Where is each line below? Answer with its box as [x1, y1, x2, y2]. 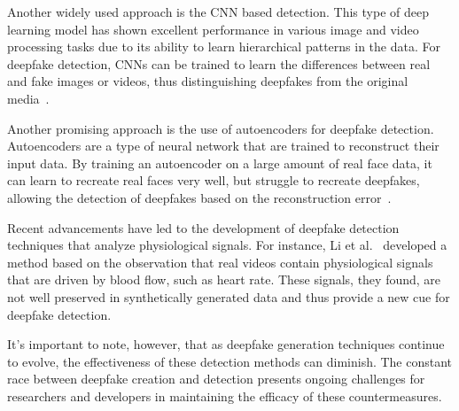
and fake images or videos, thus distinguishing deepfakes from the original [7, 72, 408, 90]
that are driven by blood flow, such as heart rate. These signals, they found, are [7, 270, 441, 289]
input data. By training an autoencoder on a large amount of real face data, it [7, 153, 432, 172]
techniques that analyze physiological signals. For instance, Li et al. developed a [7, 236, 447, 254]
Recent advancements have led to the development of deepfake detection [7, 218, 400, 237]
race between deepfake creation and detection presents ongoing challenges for [7, 369, 425, 388]
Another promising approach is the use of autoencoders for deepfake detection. [7, 119, 434, 137]
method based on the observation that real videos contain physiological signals [7, 252, 433, 271]
